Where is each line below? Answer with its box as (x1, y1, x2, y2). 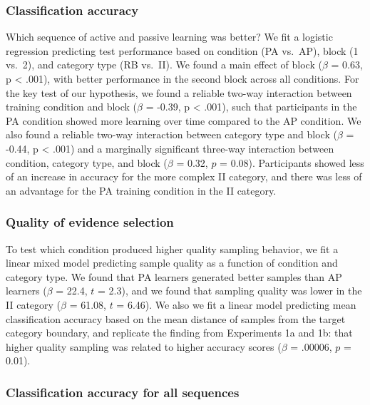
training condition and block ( (6, 99, 138, 114)
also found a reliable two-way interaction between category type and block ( (6, 127, 337, 142)
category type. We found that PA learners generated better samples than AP (6, 269, 342, 284)
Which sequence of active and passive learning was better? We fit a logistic (6, 29, 333, 44)
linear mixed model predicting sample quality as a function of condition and (6, 255, 338, 270)
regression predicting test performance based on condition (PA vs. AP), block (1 (6, 43, 359, 58)
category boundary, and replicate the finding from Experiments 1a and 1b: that (6, 325, 353, 340)
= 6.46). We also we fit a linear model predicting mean (116, 297, 356, 312)
